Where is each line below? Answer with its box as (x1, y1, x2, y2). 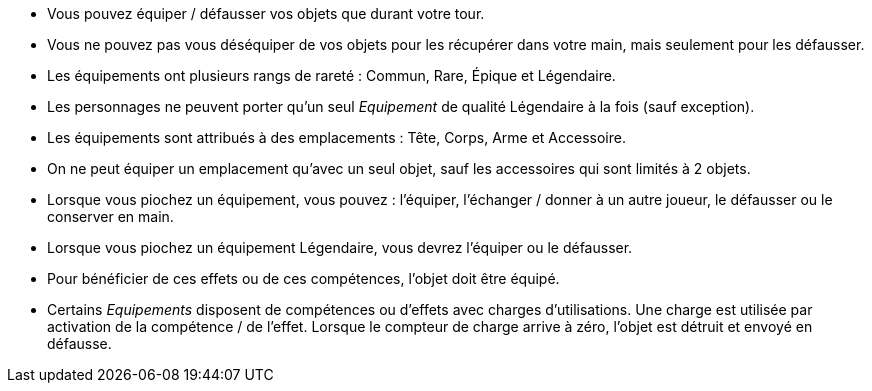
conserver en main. (47, 208, 174, 225)
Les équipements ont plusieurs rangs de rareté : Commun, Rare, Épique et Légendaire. (47, 67, 616, 84)
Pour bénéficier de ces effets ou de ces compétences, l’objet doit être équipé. (47, 270, 560, 287)
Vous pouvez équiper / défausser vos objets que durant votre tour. (47, 5, 485, 22)
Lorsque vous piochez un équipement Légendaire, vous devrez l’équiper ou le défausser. (47, 239, 633, 256)
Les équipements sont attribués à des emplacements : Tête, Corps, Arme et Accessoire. (47, 129, 626, 146)
